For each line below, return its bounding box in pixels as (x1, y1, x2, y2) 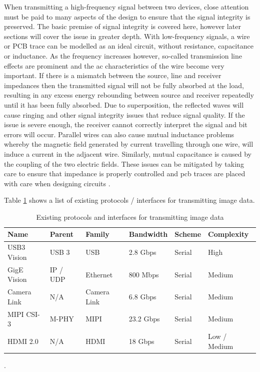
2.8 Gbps (128, 247, 156, 257)
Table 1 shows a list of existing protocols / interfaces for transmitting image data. (4, 195, 255, 205)
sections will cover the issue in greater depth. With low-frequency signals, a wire (4, 31, 250, 41)
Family (85, 229, 109, 239)
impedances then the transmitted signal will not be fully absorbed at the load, (4, 80, 244, 90)
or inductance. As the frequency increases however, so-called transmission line (4, 50, 242, 61)
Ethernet (85, 269, 113, 279)
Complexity (208, 229, 249, 239)
